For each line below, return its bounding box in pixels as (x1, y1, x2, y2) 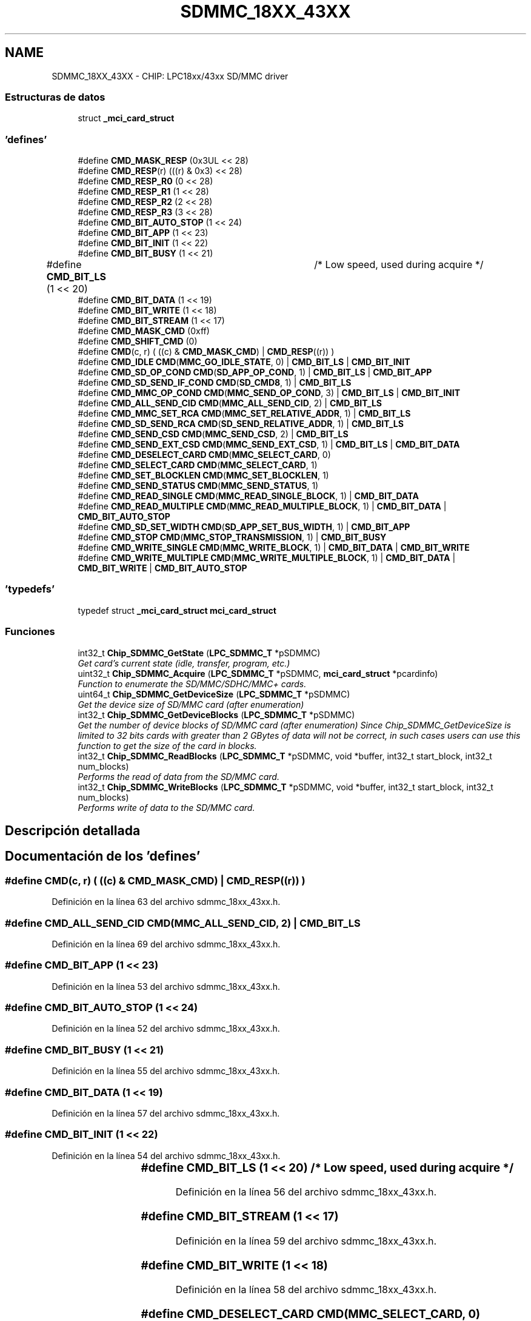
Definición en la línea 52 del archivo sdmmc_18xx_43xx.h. (52, 1023, 280, 1034)
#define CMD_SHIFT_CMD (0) (78, 336, 198, 347)
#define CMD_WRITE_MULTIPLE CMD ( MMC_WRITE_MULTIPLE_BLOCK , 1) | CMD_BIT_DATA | (78, 553, 456, 563)
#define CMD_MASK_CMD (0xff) (78, 326, 210, 337)
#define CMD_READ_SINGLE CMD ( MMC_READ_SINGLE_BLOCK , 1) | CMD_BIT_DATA (78, 491, 419, 502)
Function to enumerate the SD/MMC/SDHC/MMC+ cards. (78, 678, 307, 689)
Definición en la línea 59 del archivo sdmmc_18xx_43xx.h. (175, 1234, 437, 1247)
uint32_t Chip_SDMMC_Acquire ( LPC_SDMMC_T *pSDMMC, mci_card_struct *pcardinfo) (78, 668, 438, 679)
